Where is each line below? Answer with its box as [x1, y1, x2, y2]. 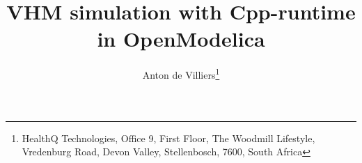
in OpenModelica [97, 24, 265, 53]
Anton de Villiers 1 [142, 65, 220, 81]
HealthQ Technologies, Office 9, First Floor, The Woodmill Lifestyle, [22, 130, 315, 145]
